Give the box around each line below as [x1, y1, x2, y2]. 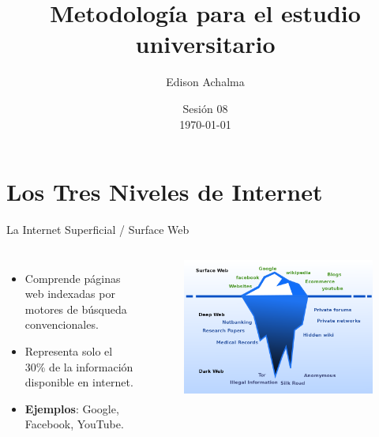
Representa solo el [24, 343, 113, 359]
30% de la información [24, 358, 133, 375]
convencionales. [24, 316, 99, 333]
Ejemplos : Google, [24, 400, 119, 416]
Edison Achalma [166, 73, 245, 90]
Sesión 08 [182, 100, 228, 116]
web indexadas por [24, 285, 115, 302]
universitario [135, 28, 276, 60]
